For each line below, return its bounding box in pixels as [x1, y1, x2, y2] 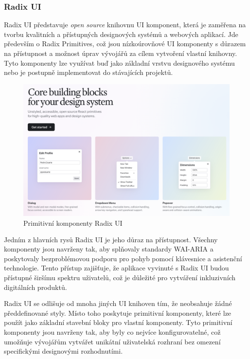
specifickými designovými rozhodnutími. [4, 346, 123, 356]
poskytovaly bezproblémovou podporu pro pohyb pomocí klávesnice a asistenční [4, 253, 242, 263]
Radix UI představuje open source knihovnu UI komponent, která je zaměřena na [4, 19, 246, 30]
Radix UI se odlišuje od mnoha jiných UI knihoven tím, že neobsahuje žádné [4, 298, 232, 308]
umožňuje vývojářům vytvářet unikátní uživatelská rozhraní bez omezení [4, 336, 221, 346]
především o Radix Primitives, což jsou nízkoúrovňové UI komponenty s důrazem [4, 38, 246, 49]
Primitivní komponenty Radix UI [23, 218, 123, 228]
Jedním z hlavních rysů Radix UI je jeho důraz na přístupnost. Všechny [4, 234, 218, 244]
